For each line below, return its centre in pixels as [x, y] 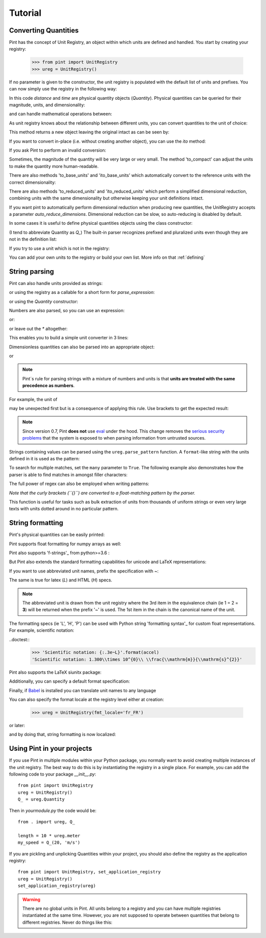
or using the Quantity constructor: [44, 301]
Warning [31, 899]
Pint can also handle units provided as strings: [56, 283]
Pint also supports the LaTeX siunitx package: [55, 672]
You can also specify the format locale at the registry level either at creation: [87, 699]
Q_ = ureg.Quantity [41, 799]
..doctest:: [19, 639]
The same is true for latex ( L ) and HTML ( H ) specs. [61, 580]
